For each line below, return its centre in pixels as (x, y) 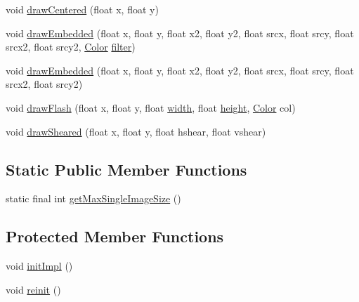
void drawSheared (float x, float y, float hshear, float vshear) (136, 131)
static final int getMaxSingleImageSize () (93, 198)
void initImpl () (39, 266)
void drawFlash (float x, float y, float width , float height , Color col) (151, 107)
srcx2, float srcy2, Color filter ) (71, 47)
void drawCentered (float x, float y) (82, 9)
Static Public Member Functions (126, 169)
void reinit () (33, 289)
